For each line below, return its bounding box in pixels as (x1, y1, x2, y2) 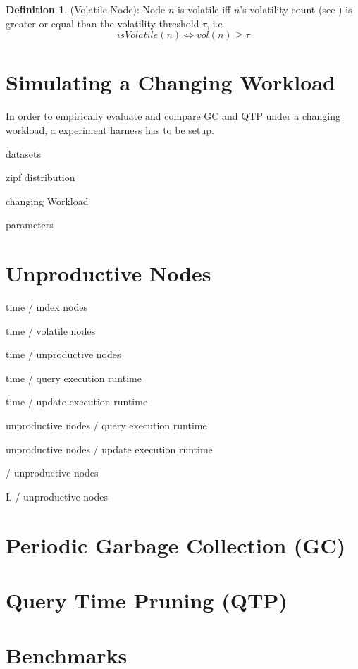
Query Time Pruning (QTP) (6, 585, 288, 614)
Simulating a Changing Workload (6, 68, 335, 97)
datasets (6, 146, 41, 161)
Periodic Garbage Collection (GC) (6, 530, 346, 559)
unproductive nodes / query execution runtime (6, 417, 207, 432)
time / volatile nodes (6, 323, 96, 338)
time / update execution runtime (6, 394, 148, 409)
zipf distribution (6, 170, 75, 185)
